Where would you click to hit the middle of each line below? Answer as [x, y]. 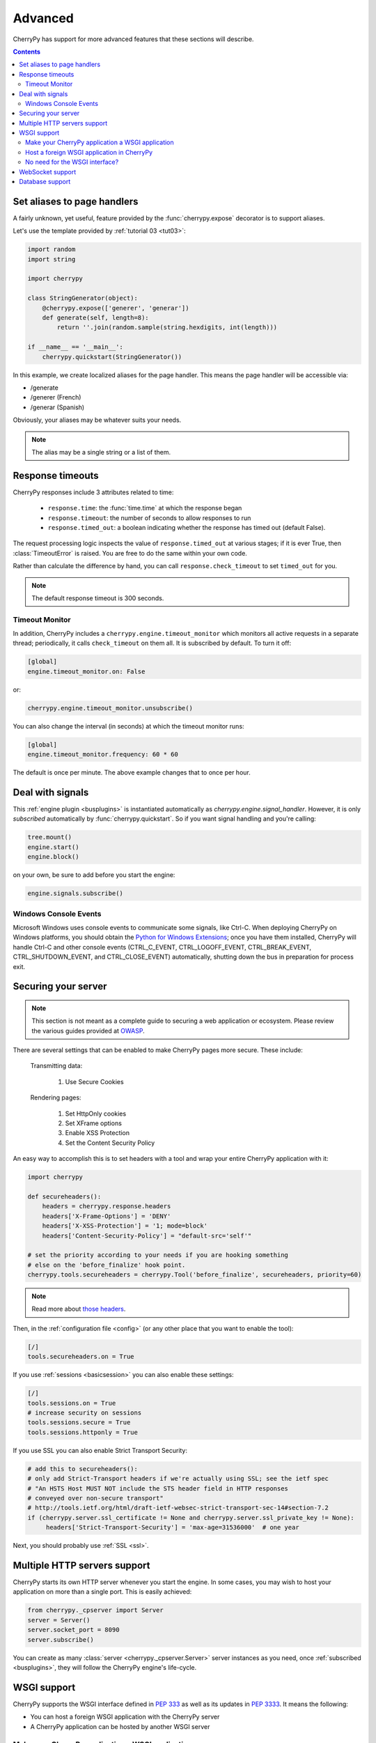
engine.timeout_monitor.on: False [86, 671]
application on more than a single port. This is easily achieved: [102, 1592]
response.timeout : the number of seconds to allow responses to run [149, 518]
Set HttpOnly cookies [96, 1113]
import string [52, 259]
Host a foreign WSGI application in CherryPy [89, 152]
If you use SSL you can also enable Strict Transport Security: [100, 1450]
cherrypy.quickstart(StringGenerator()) [112, 357]
